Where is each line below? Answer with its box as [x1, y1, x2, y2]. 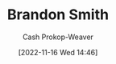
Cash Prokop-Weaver [22, 32, 94, 42]
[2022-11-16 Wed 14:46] [18, 47, 98, 57]
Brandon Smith [6, 6, 110, 24]
